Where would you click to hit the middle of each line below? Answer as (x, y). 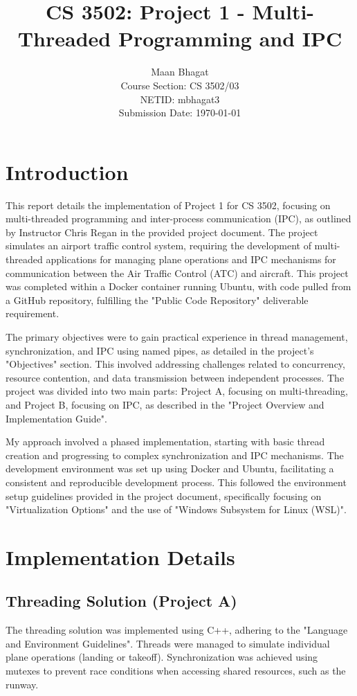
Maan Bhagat (180, 72)
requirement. (33, 313)
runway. (22, 684)
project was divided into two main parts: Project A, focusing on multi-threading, (177, 391)
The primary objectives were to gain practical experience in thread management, (177, 336)
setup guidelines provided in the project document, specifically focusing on (164, 496)
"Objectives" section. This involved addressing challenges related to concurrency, (175, 364)
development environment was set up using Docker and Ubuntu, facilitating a (170, 469)
